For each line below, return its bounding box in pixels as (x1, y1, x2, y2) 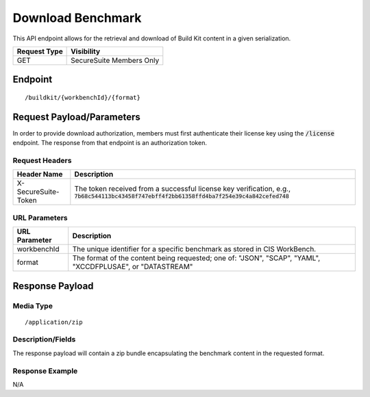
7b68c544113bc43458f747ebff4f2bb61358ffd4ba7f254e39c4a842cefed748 (74, 192, 289, 200)
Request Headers (12, 156, 72, 166)
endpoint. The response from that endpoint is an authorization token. (12, 139, 207, 147)
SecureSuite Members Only (71, 55, 160, 65)
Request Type (16, 47, 63, 56)
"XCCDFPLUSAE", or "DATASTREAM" (72, 262, 193, 272)
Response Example (12, 366, 78, 376)
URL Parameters (12, 213, 68, 222)
